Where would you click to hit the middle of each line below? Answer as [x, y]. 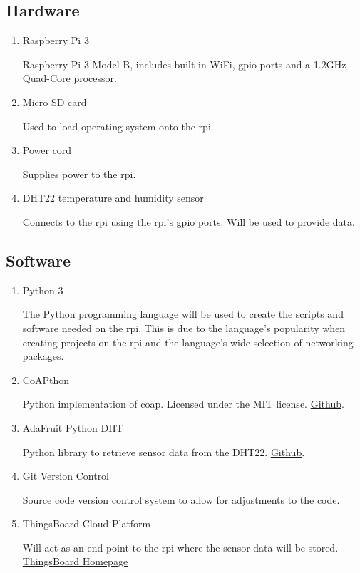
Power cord [47, 150]
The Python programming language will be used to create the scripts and [183, 314]
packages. [43, 356]
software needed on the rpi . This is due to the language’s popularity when [184, 327]
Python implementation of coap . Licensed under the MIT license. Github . [183, 404]
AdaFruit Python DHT [73, 427]
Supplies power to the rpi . [79, 174]
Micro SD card [55, 102]
